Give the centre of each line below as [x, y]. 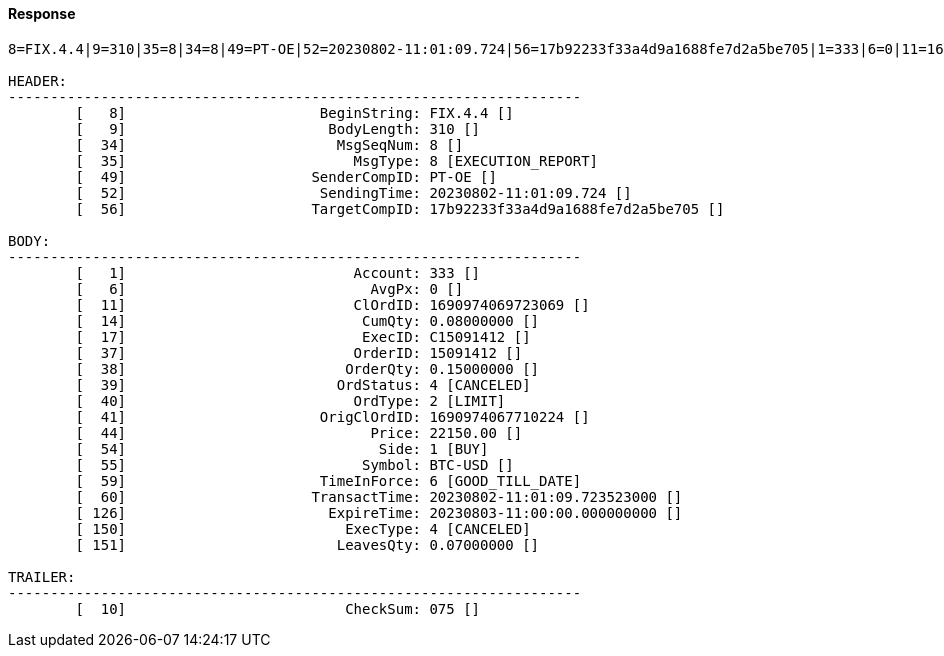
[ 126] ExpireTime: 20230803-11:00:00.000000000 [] [379, 512]
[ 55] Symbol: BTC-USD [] [294, 464]
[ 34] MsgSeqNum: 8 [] [269, 144]
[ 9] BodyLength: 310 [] [278, 128]
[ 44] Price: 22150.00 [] [299, 432]
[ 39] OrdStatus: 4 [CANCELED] [303, 384]
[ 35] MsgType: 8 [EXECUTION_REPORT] [337, 160]
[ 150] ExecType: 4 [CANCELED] [303, 528]
